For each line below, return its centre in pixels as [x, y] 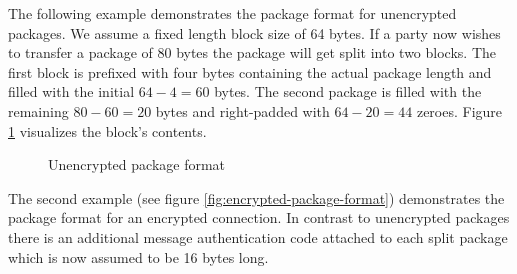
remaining [38, 110]
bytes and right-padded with [242, 110]
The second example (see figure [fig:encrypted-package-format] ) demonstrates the [256, 197]
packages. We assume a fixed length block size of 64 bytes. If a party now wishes [254, 32]
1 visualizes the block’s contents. [107, 130]
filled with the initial [71, 91]
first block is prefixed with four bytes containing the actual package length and [250, 71]
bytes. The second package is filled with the [348, 91]
